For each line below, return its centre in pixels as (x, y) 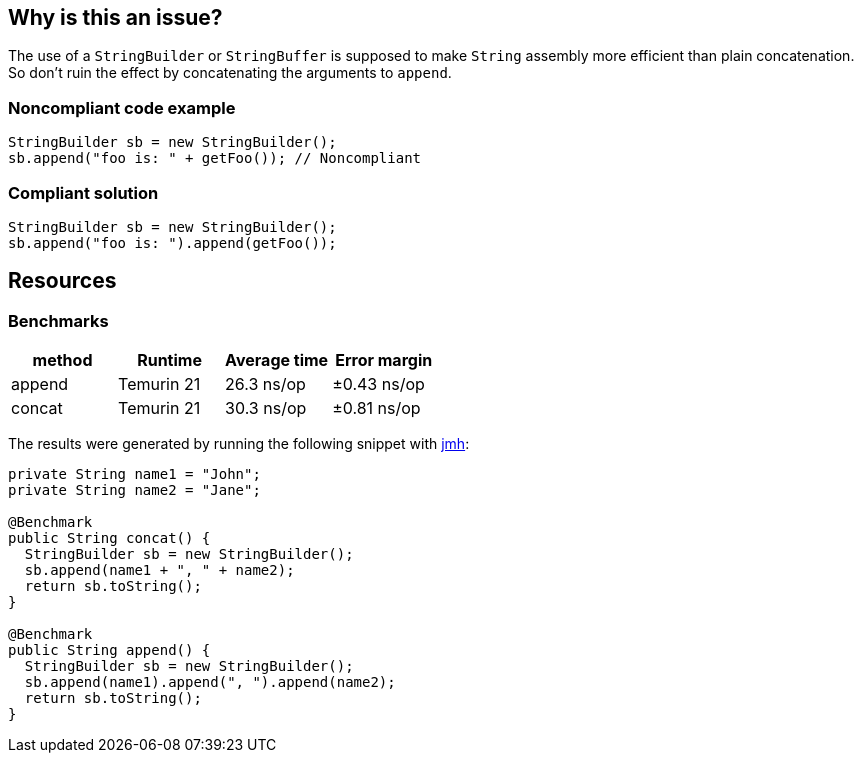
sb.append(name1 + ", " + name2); (159, 570)
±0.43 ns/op (378, 384)
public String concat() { (109, 538)
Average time (277, 360)
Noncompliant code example (122, 107)
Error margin (384, 360)
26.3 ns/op (265, 384)
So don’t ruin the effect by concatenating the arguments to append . (230, 73)
